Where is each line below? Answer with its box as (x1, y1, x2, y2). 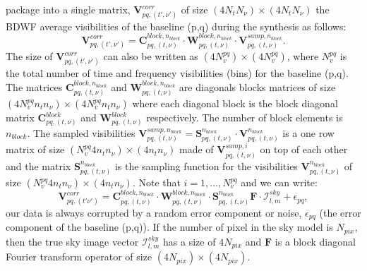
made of (179, 142, 214, 157)
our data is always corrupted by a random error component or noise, (6, 205, 302, 219)
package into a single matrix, (6, 2, 131, 16)
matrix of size (6, 142, 65, 157)
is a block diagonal (275, 234, 356, 248)
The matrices (6, 79, 63, 94)
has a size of (163, 234, 216, 248)
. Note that (132, 175, 181, 190)
